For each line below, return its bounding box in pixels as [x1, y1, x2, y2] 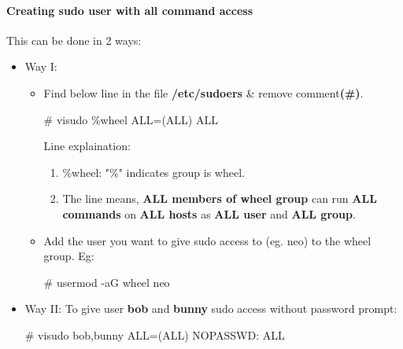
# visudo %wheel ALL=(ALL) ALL [43, 111, 218, 127]
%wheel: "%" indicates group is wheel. [62, 163, 245, 180]
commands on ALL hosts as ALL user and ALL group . [62, 205, 356, 222]
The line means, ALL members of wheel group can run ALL [62, 190, 377, 207]
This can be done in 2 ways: [6, 31, 142, 48]
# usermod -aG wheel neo [43, 274, 170, 290]
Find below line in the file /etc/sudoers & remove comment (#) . [43, 84, 364, 101]
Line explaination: [43, 138, 131, 154]
